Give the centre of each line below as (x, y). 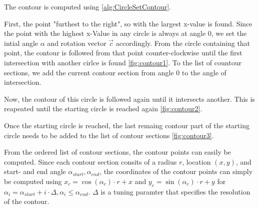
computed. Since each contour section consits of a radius (90, 161)
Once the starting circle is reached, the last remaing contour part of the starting (127, 125)
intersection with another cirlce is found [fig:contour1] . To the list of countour (123, 62)
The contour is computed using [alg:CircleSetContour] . (87, 6)
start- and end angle (35, 171)
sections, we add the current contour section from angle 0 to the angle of (115, 72)
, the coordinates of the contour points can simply (176, 171)
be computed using (33, 181)
